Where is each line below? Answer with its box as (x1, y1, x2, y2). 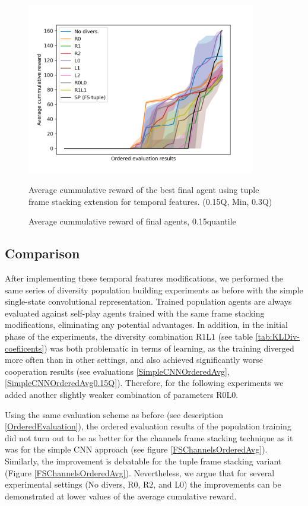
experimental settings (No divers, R (5, 478, 134, 491)
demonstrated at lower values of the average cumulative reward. (5, 489, 237, 502)
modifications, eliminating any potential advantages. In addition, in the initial (5, 318, 288, 331)
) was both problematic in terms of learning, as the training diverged (44, 341, 294, 354)
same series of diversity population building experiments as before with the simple (5, 283, 303, 296)
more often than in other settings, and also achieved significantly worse (5, 353, 263, 366)
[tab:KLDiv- (255, 330, 300, 342)
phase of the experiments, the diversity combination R (5, 330, 202, 342)
